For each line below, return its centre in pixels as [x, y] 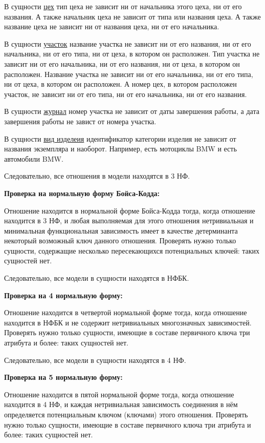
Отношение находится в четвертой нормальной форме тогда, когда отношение [126, 312]
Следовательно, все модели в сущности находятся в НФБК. [97, 278]
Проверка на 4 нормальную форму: [63, 295]
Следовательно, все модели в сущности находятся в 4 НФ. [95, 360]
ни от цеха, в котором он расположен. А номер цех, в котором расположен [120, 84]
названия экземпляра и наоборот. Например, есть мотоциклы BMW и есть [120, 149]
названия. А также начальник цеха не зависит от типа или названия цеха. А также [132, 16]
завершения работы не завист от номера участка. [80, 121]
